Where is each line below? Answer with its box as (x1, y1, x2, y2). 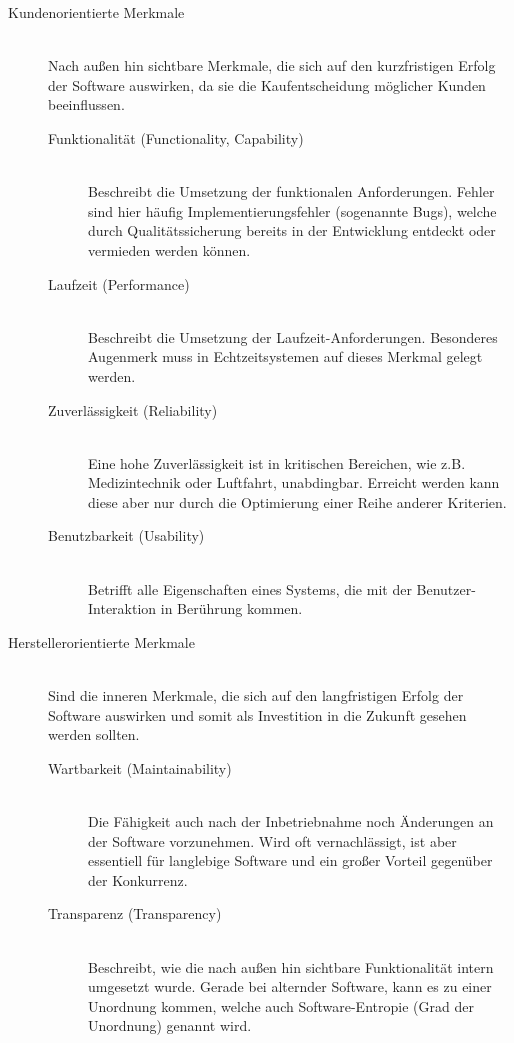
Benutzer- (416, 578, 476, 599)
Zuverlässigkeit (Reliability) (48, 399, 218, 420)
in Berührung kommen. (160, 598, 303, 619)
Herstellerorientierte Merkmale (8, 631, 195, 652)
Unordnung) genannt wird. (88, 1015, 252, 1036)
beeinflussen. (48, 94, 125, 115)
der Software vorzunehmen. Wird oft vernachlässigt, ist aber (88, 830, 457, 851)
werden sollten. (48, 724, 140, 745)
